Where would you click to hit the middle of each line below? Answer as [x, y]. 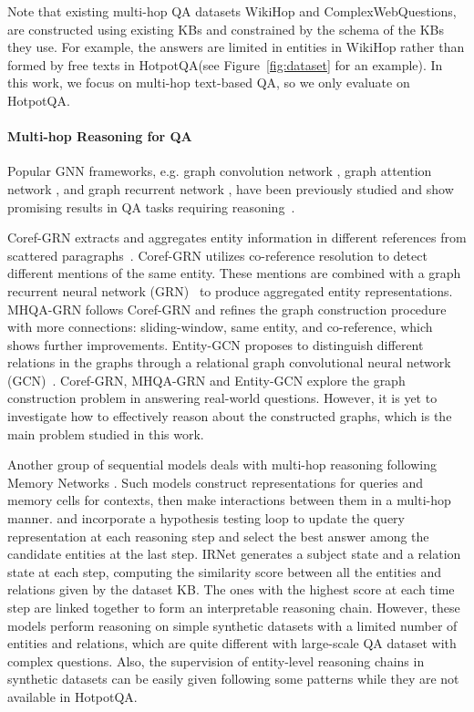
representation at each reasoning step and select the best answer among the [218, 536]
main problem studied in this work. [106, 433]
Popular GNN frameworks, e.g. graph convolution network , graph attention [220, 171]
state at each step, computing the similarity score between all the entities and [225, 571]
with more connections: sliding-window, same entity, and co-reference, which [220, 327]
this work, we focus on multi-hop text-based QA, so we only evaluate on [209, 83]
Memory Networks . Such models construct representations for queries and [216, 482]
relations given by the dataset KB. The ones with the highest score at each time [231, 589]
